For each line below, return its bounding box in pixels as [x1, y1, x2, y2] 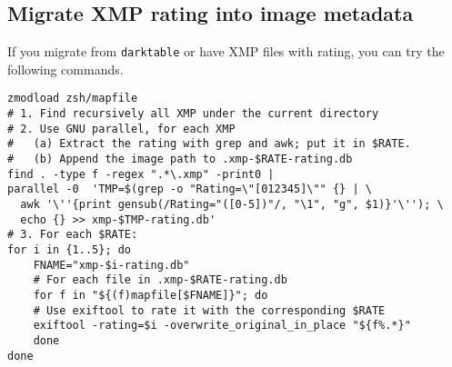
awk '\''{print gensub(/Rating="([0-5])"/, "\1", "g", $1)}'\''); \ [20, 198, 444, 212]
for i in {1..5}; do [7, 243, 132, 257]
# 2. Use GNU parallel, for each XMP [7, 122, 236, 135]
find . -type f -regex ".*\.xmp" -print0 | [7, 167, 275, 181]
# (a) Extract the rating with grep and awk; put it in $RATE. [7, 137, 411, 151]
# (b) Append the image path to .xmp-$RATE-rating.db [7, 153, 353, 166]
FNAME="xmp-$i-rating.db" [33, 258, 190, 272]
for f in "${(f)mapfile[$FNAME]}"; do [33, 288, 268, 302]
